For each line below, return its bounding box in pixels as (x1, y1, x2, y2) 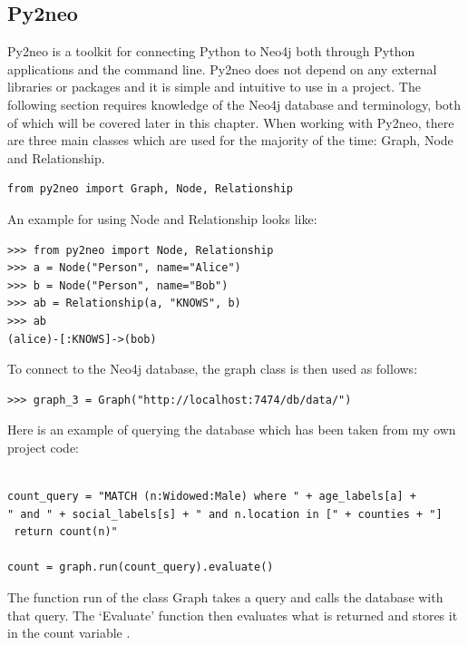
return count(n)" (14, 525, 118, 539)
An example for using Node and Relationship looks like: (7, 209, 317, 228)
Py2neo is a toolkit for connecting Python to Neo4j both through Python (7, 42, 415, 61)
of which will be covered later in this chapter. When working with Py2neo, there (7, 112, 454, 132)
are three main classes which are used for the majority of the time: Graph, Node (7, 131, 453, 150)
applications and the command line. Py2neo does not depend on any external (7, 59, 437, 78)
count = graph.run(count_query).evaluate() (7, 561, 274, 574)
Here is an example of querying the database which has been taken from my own (7, 420, 456, 439)
